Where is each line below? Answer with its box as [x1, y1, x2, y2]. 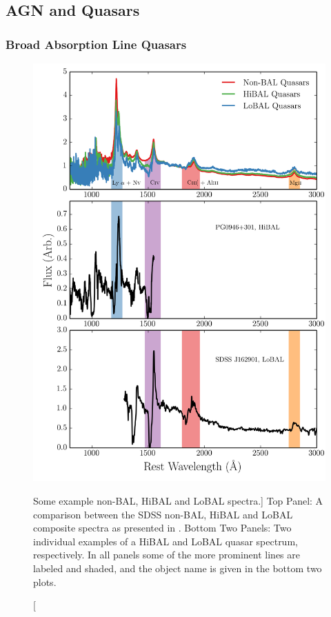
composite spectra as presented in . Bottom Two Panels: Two [33, 520, 292, 535]
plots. [33, 574, 57, 589]
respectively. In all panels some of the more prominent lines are [33, 547, 300, 562]
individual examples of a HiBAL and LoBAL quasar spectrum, [33, 534, 298, 548]
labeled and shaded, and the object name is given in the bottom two [33, 560, 322, 575]
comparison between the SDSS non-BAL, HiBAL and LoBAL [33, 507, 293, 521]
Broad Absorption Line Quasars [6, 35, 187, 52]
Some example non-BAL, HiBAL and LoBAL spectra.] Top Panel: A [33, 493, 323, 507]
